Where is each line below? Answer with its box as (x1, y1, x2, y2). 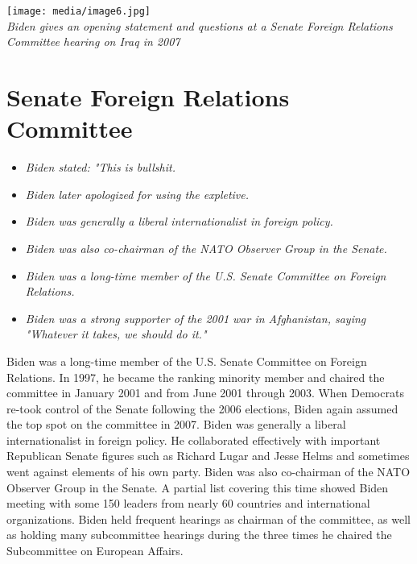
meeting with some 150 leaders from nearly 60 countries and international (6, 495, 370, 512)
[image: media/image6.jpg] (6, 6, 151, 17)
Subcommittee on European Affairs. (6, 542, 184, 559)
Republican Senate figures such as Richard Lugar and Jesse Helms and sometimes (6, 447, 410, 464)
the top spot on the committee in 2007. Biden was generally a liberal (6, 416, 346, 433)
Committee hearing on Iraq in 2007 (6, 33, 180, 50)
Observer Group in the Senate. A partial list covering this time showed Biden (6, 479, 389, 496)
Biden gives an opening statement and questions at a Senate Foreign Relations (6, 17, 393, 34)
